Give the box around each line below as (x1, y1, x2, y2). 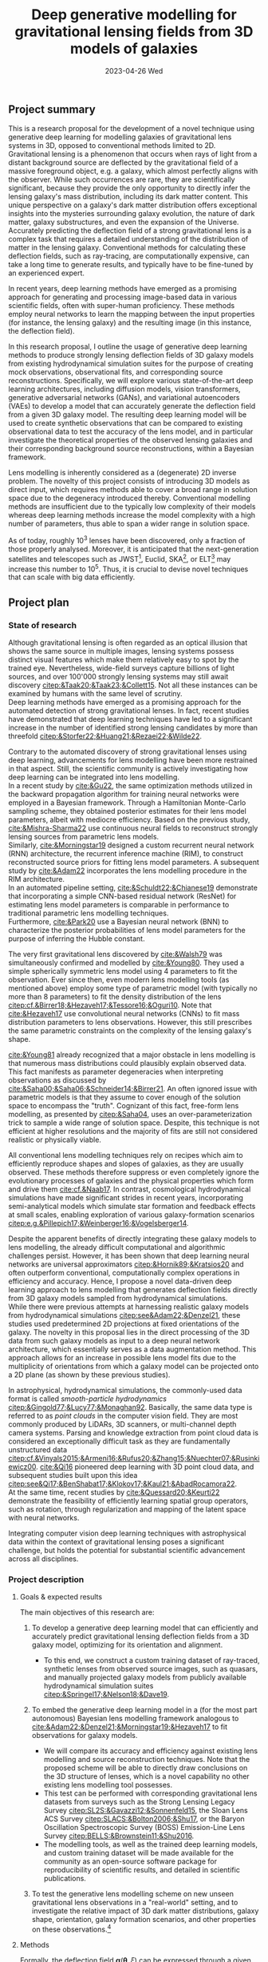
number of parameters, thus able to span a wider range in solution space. (8, 519, 250, 529)
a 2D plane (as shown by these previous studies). (8, 1370, 171, 1379)
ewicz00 (8, 1462, 37, 1471)
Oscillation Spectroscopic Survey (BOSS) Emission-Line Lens (43, 1823, 246, 1832)
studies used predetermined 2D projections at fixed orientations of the (8, 1319, 239, 1329)
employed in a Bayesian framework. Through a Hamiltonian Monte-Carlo (8, 798, 246, 807)
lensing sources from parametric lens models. (8, 832, 160, 842)
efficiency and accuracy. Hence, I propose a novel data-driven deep (8, 1276, 233, 1286)
